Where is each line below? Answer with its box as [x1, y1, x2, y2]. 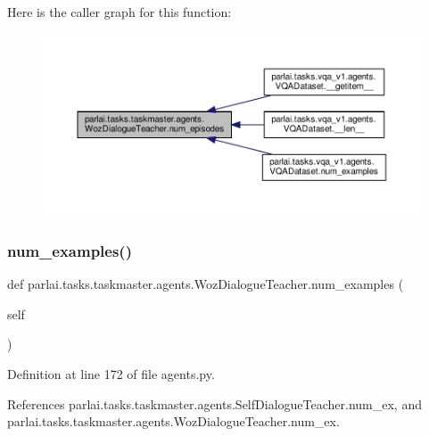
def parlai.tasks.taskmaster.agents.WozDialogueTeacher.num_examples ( [7, 275, 404, 293]
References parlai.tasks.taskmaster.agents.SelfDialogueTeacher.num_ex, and [7, 394, 422, 413]
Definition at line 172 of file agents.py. [7, 364, 215, 383]
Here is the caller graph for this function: [7, 3, 232, 21]
